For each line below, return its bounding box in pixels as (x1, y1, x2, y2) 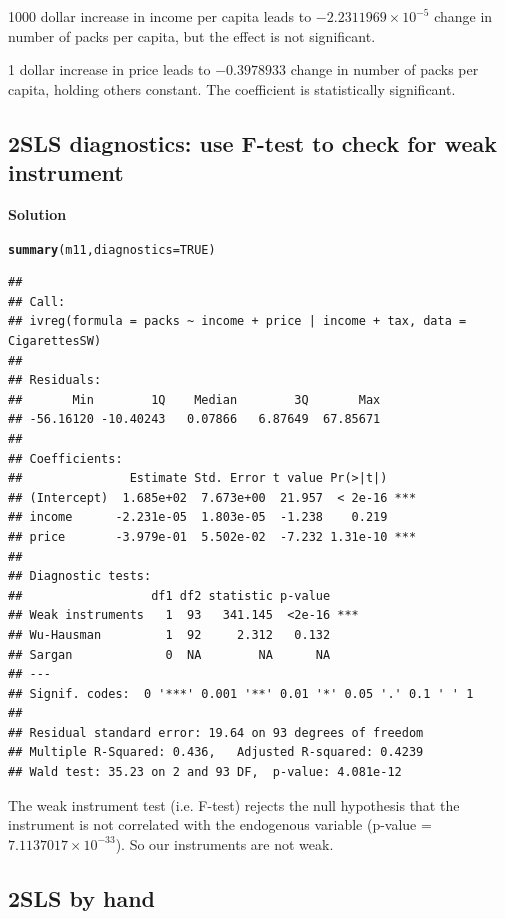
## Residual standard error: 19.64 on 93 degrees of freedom (8, 725, 424, 740)
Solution (8, 203, 67, 224)
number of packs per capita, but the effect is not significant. (8, 25, 376, 46)
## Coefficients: (8, 451, 123, 466)
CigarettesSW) (8, 334, 102, 348)
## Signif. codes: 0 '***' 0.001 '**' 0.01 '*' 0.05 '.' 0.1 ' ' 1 (8, 686, 474, 701)
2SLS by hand (8, 882, 156, 913)
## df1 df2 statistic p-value (8, 588, 331, 603)
